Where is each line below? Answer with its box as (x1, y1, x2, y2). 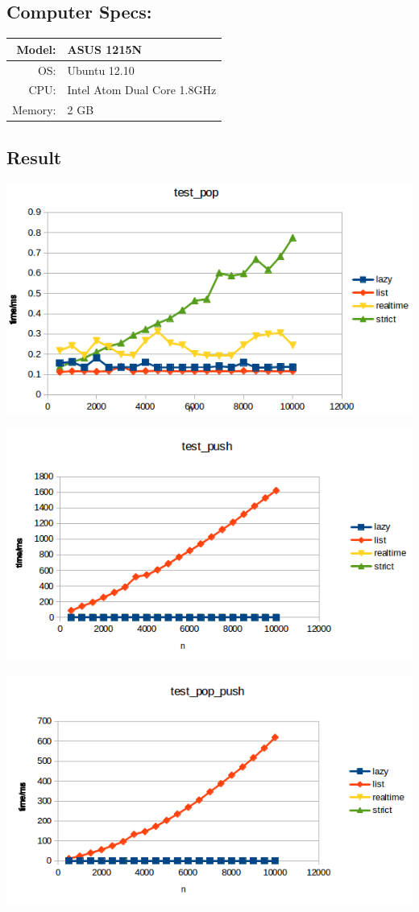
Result (6, 144, 62, 169)
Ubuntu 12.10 (67, 61, 135, 78)
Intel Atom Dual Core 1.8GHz (67, 81, 217, 98)
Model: (16, 40, 56, 57)
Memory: (12, 101, 56, 118)
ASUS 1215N (67, 40, 143, 57)
